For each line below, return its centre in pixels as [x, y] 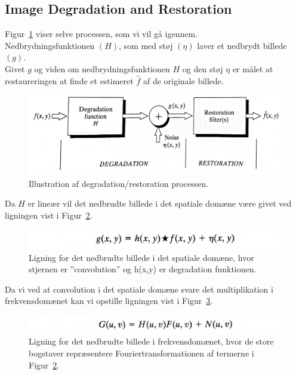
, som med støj [146, 45]
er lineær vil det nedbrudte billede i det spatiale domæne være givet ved [160, 203]
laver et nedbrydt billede [242, 45]
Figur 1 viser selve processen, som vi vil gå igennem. [101, 34]
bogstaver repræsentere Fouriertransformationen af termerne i [141, 353]
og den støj [203, 68]
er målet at [253, 68]
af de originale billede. [183, 80]
